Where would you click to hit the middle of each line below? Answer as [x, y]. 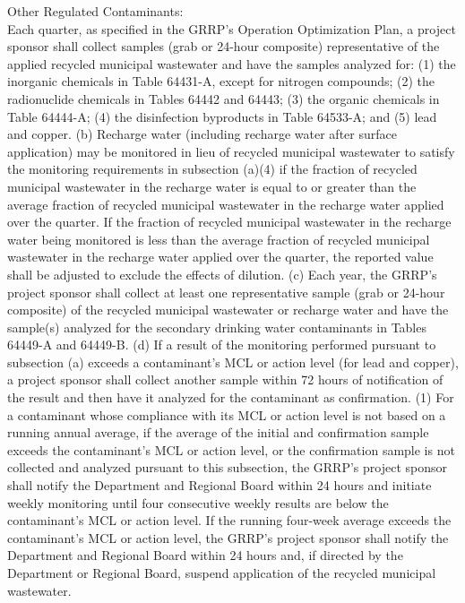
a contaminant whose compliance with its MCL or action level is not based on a [227, 414]
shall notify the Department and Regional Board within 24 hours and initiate [220, 485]
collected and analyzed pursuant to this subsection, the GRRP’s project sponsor [227, 467]
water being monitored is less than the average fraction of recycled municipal [219, 239]
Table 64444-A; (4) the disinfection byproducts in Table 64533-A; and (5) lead [222, 116]
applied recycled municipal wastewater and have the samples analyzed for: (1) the [232, 63]
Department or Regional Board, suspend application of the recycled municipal [222, 573]
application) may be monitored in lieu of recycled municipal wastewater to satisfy [231, 151]
